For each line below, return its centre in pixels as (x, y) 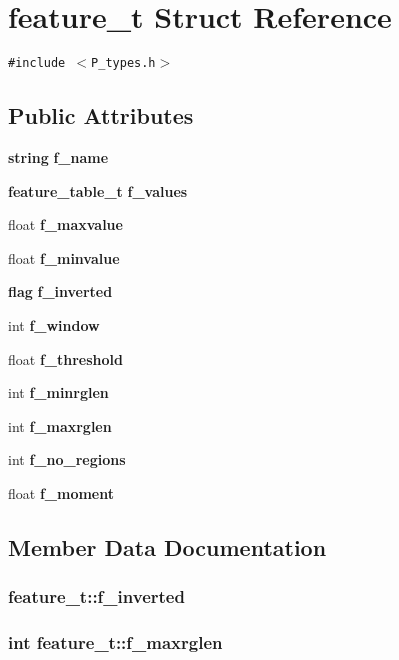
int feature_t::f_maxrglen (115, 642)
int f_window (54, 324)
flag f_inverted (60, 291)
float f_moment (61, 492)
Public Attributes (101, 115)
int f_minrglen (58, 392)
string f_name (58, 156)
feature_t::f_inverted (96, 596)
